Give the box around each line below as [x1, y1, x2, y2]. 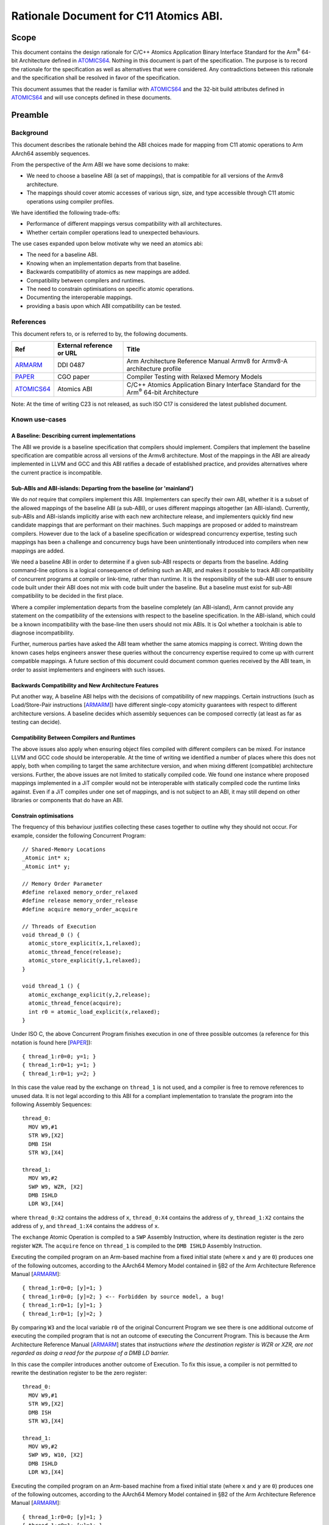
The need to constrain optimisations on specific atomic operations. [26, 285, 194, 293]
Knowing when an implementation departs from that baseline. [26, 259, 182, 267]
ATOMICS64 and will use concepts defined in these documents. [11, 94, 172, 101]
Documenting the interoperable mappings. [26, 293, 133, 301]
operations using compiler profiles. [26, 198, 115, 205]
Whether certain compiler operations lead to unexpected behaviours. [26, 229, 200, 236]
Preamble [11, 110, 49, 120]
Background [11, 128, 49, 137]
